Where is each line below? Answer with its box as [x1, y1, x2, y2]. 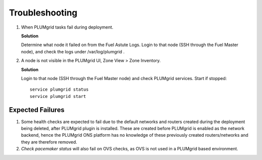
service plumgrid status [30, 87, 89, 92]
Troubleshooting [9, 7, 78, 18]
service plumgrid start [30, 94, 86, 99]
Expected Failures [9, 106, 65, 114]
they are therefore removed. [21, 139, 78, 145]
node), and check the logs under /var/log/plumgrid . [21, 48, 125, 54]
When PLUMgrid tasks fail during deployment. [21, 24, 114, 30]
